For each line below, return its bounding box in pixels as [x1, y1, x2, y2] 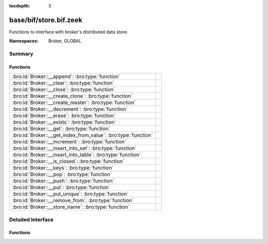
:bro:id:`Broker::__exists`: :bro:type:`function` [12, 119, 116, 126]
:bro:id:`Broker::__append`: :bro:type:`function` [12, 73, 121, 80]
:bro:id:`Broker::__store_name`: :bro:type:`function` [12, 204, 130, 211]
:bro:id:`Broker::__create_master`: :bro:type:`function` [12, 99, 136, 106]
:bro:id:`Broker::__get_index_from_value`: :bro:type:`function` [12, 132, 153, 139]
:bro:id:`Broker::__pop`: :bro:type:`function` [12, 171, 112, 178]
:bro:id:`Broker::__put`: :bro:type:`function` [12, 184, 111, 191]
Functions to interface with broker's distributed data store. [9, 29, 129, 35]
